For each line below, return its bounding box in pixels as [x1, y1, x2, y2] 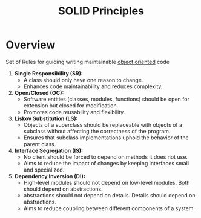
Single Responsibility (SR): [14, 69, 83, 77]
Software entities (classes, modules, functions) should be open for [23, 95, 190, 103]
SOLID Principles [58, 4, 145, 18]
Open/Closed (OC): [14, 89, 64, 96]
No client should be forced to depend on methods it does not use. [23, 153, 188, 161]
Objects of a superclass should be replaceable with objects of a [23, 121, 183, 128]
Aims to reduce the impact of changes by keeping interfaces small [23, 159, 189, 167]
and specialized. [23, 166, 65, 173]
